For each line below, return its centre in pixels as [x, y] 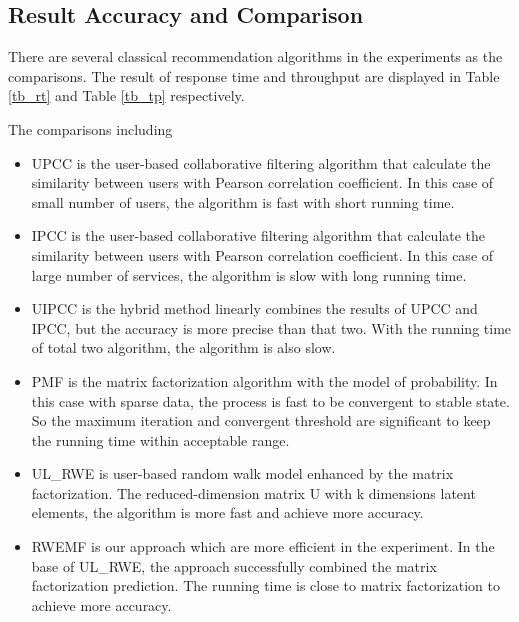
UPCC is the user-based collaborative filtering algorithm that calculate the [261, 162]
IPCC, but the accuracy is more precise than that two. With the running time [271, 327]
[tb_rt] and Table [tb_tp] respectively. [126, 95]
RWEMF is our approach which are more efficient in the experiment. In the [263, 546]
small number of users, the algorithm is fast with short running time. [243, 201]
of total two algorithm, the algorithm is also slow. [183, 347]
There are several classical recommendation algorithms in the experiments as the [255, 56]
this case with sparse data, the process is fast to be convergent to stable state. [270, 400]
